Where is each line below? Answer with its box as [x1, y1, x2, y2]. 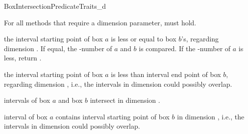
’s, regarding [181, 34, 219, 44]
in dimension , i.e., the [177, 111, 245, 121]
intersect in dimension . [90, 95, 160, 105]
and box [58, 95, 83, 105]
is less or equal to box [111, 34, 176, 44]
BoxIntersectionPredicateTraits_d [4, 1, 106, 11]
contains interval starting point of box [55, 111, 170, 121]
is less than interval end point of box [111, 69, 221, 79]
